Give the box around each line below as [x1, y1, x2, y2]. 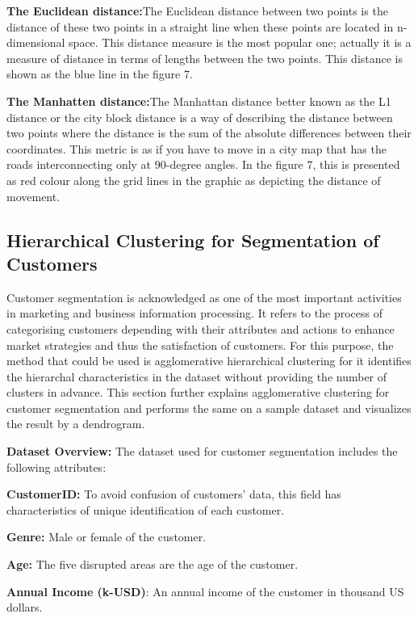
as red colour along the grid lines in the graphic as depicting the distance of [6, 171, 381, 188]
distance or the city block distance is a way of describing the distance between [6, 108, 393, 125]
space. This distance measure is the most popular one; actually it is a [69, 34, 412, 51]
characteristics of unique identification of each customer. [6, 501, 285, 518]
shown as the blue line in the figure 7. [6, 65, 193, 82]
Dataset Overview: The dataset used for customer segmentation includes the [6, 443, 398, 460]
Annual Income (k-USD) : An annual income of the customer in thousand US [6, 582, 404, 599]
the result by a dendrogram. [6, 415, 145, 432]
